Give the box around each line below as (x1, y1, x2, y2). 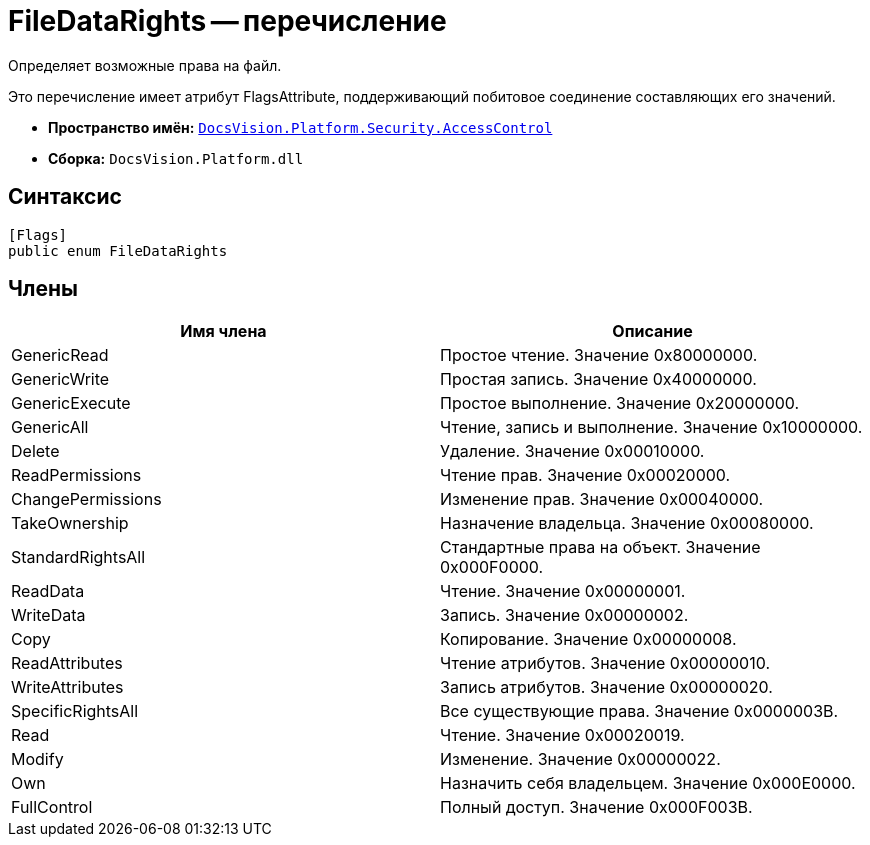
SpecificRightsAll (11, 701, 139, 722)
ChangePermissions (11, 489, 162, 510)
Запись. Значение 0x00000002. (440, 605, 689, 626)
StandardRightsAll (11, 547, 146, 568)
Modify (11, 749, 64, 770)
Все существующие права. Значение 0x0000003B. (440, 701, 839, 722)
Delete (11, 441, 60, 462)
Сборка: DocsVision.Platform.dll (48, 149, 304, 167)
